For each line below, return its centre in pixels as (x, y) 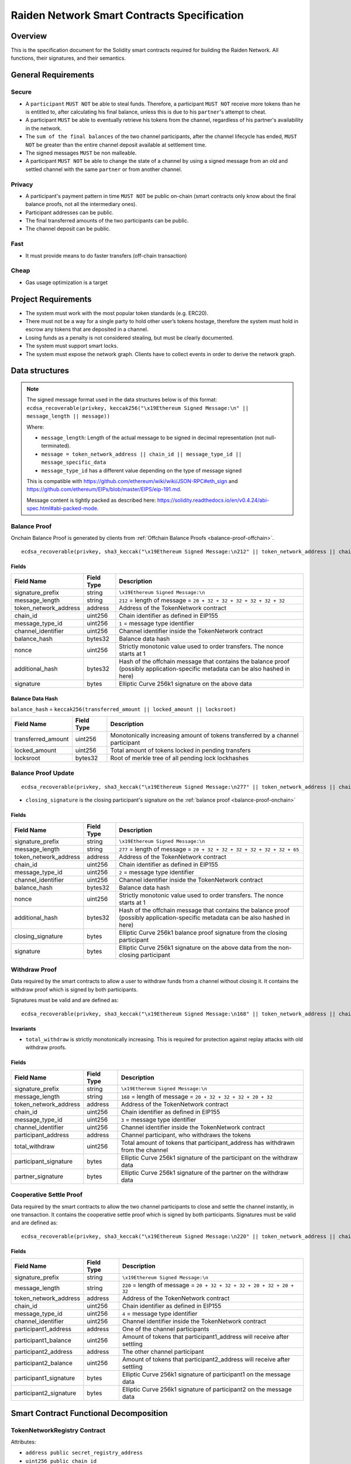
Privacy (22, 184)
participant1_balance (43, 1340)
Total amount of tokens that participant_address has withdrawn (208, 1143)
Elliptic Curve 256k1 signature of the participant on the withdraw (209, 1158)
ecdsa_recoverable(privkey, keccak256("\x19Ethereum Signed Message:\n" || (137, 408)
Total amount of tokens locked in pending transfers (180, 751)
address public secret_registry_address (84, 1453)
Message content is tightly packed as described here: (91, 500)
